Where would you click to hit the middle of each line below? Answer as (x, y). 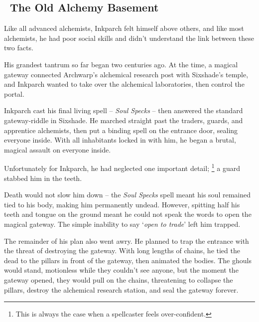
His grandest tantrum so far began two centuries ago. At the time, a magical (121, 64)
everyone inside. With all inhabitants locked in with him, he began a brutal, (120, 140)
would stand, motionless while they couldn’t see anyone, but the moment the (121, 270)
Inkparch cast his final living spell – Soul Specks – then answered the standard (124, 110)
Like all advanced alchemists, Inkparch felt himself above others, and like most (124, 28)
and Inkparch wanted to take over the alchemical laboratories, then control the (124, 84)
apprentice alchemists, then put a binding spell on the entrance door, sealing (121, 130)
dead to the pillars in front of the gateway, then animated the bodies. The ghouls (128, 260)
